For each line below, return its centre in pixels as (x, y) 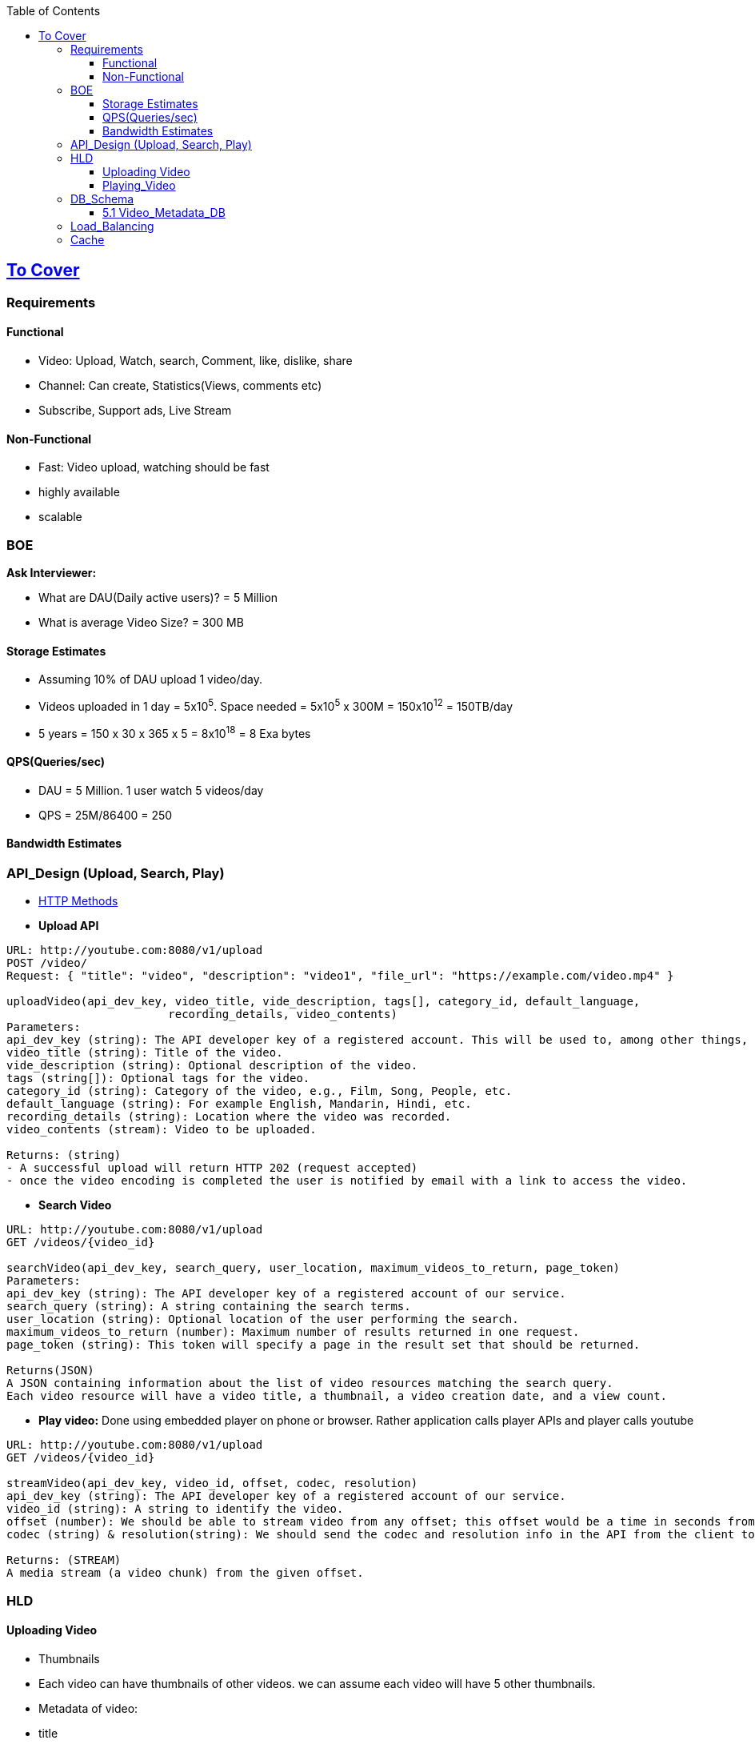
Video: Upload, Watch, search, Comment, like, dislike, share (196, 361)
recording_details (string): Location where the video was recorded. (229, 1117)
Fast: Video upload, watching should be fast (154, 467)
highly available (79, 492)
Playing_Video (139, 185)
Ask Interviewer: (52, 573)
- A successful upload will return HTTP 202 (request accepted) (212, 1168)
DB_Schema (102, 199)
